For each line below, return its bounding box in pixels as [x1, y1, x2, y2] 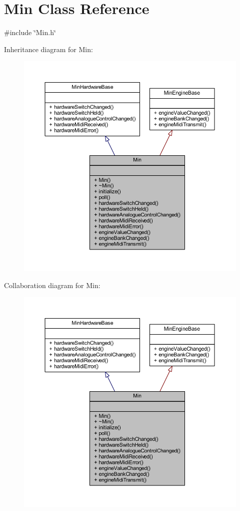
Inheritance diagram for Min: [4, 44, 93, 54]
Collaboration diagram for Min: [4, 280, 100, 290]
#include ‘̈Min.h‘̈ [4, 27, 56, 38]
